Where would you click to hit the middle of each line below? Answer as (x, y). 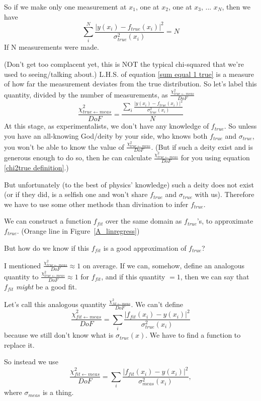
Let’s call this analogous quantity (55, 304)
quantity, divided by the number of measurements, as (86, 94)
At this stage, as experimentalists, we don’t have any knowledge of (107, 126)
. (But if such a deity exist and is (202, 146)
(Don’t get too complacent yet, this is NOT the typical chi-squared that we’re (124, 64)
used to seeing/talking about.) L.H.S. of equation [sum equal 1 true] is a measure (129, 74)
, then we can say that (215, 276)
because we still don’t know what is (59, 335)
